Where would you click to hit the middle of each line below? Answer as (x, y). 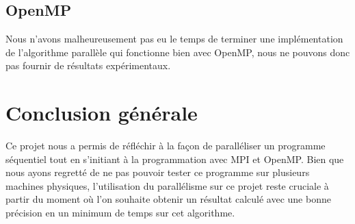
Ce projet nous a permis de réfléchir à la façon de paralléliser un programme (166, 146)
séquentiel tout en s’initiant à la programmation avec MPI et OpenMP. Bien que (175, 159)
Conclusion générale (102, 113)
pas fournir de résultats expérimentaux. (88, 65)
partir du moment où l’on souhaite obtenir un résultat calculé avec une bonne (168, 199)
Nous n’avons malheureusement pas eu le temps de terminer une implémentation (174, 39)
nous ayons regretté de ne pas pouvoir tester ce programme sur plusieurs (158, 172)
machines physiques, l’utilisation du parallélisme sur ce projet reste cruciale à (167, 185)
